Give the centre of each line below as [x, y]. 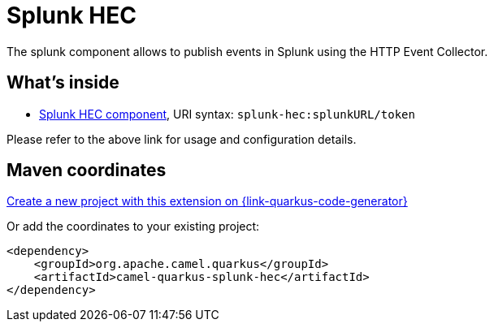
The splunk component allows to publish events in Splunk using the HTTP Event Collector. [247, 51]
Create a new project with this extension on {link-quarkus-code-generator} [207, 201]
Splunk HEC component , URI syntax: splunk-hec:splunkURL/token [227, 114]
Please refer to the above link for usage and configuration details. [182, 139]
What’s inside [63, 83]
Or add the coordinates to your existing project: [133, 227]
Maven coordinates [87, 170]
